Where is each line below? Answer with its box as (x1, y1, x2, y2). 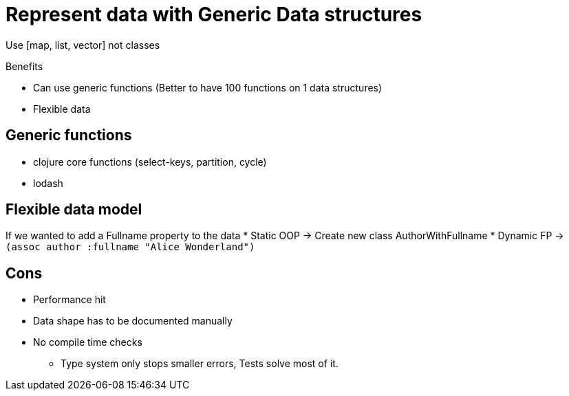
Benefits (6, 60, 43, 72)
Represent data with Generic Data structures (6, 3, 422, 26)
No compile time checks (33, 336, 142, 349)
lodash (33, 177, 63, 189)
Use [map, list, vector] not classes (6, 38, 160, 51)
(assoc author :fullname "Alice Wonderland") (6, 241, 255, 253)
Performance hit (33, 294, 106, 306)
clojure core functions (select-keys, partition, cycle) (33, 155, 267, 168)
